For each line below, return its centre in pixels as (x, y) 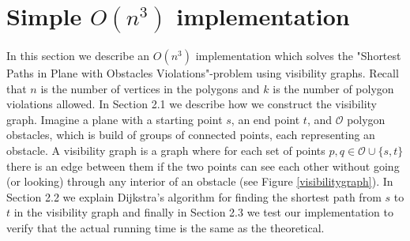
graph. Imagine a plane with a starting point (115, 119)
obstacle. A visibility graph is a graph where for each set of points (166, 150)
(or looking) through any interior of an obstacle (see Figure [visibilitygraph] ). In (200, 181)
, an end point (265, 119)
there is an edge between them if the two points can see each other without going (203, 166)
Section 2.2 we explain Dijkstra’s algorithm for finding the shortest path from (194, 196)
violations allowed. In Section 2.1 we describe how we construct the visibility (192, 104)
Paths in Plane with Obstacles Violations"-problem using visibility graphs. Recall (203, 72)
